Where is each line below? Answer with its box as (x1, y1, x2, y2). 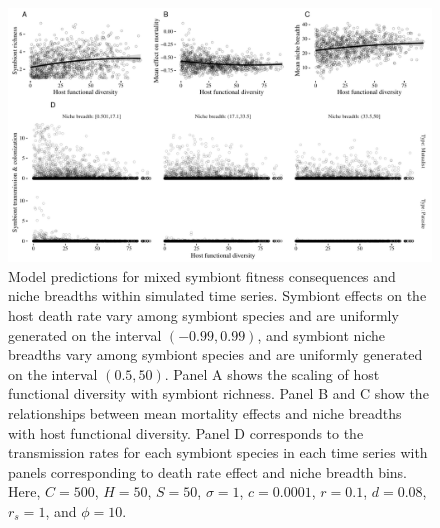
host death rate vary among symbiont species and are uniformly (8, 305, 399, 326)
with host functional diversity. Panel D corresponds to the (8, 422, 364, 443)
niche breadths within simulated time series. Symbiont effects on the (8, 285, 427, 306)
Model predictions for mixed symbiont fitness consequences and (8, 265, 396, 286)
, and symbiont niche (257, 324, 386, 345)
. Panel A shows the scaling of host (164, 363, 380, 384)
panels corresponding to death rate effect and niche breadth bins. (8, 461, 408, 482)
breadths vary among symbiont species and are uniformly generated (8, 344, 423, 365)
